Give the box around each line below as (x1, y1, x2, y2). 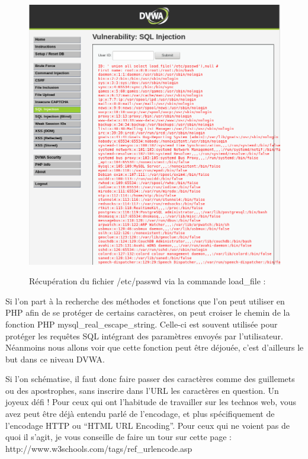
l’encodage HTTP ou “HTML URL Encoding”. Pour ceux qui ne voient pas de (5, 419, 290, 431)
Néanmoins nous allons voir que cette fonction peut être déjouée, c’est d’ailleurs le (5, 341, 304, 354)
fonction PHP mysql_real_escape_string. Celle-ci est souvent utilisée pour (5, 317, 278, 330)
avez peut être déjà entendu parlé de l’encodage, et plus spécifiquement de (5, 407, 275, 420)
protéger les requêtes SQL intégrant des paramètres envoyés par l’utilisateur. (5, 329, 283, 342)
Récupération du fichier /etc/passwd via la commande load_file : (29, 275, 266, 287)
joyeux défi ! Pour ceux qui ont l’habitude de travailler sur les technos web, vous (5, 396, 297, 408)
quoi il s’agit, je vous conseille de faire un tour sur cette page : (5, 431, 232, 443)
